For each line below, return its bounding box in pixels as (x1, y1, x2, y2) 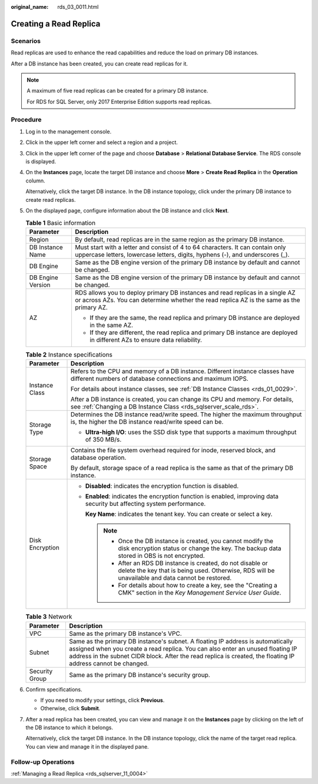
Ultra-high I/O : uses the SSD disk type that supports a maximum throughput (85, 428, 297, 436)
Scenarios (11, 37, 41, 45)
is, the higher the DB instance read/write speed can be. (71, 418, 224, 426)
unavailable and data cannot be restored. (118, 574, 232, 582)
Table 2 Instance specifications (25, 350, 113, 358)
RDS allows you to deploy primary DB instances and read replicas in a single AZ (74, 288, 296, 296)
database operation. (71, 453, 127, 462)
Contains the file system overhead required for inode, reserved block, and (71, 446, 276, 455)
